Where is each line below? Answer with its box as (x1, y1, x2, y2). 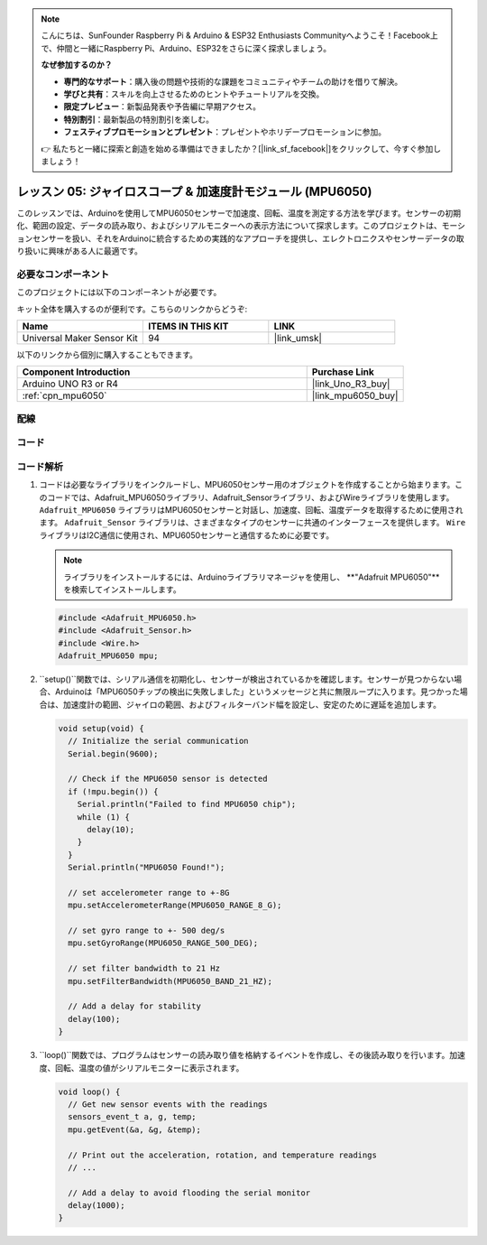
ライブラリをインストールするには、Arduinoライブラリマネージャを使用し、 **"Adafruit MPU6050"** (63, 571, 440, 582)
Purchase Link (311, 366, 374, 378)
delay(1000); (68, 1201, 125, 1211)
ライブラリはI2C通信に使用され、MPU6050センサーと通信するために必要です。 (39, 529, 334, 541)
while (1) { (77, 812, 131, 822)
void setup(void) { (58, 723, 144, 733)
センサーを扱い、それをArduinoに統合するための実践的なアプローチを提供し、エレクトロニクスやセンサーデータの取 (32, 233, 464, 244)
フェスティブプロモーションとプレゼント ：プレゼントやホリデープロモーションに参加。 (63, 126, 387, 137)
